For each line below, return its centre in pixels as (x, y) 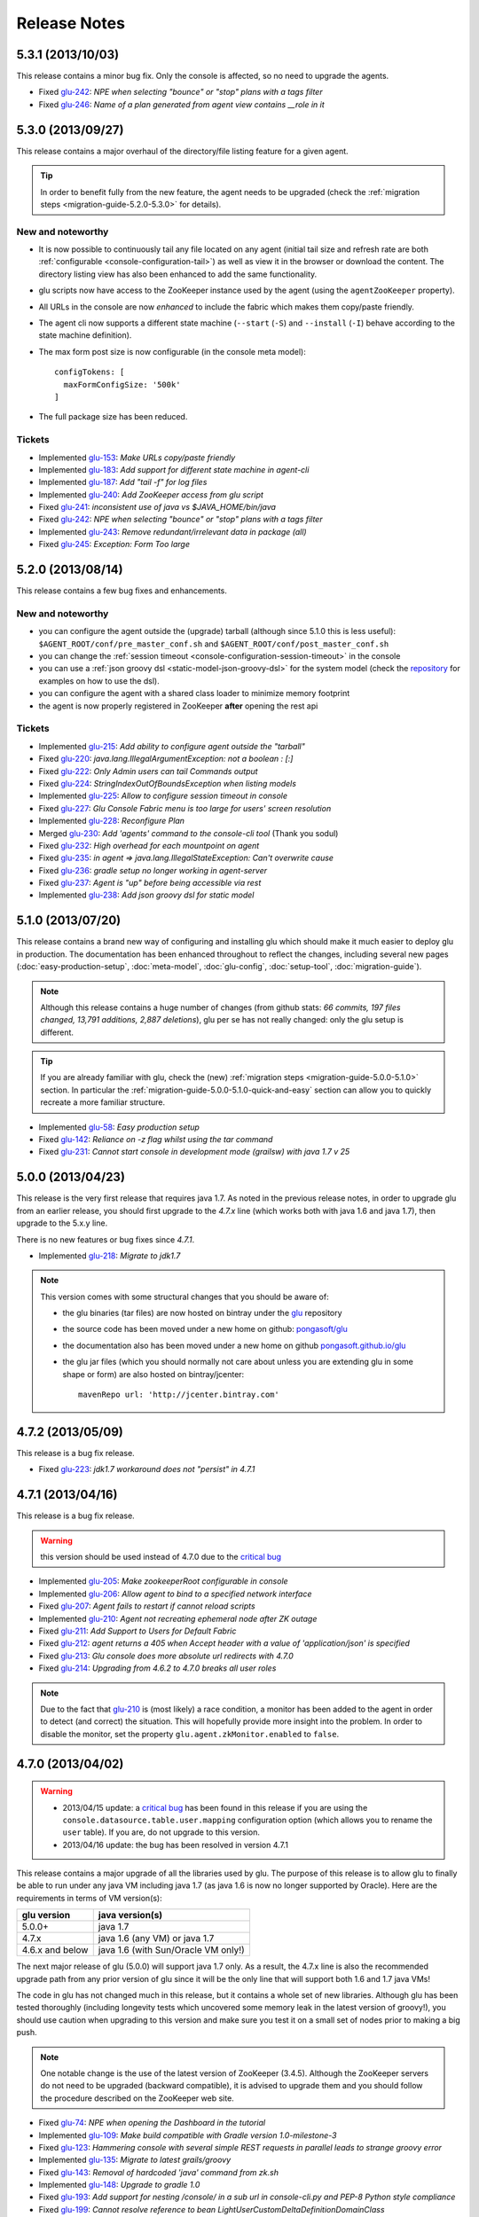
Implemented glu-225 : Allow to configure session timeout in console (163, 796)
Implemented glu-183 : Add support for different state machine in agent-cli (174, 469)
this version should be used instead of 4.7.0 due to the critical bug (161, 1557)
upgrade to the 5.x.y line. (62, 1223)
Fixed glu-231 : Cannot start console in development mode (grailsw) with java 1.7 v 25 (194, 1152)
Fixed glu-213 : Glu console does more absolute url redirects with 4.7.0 (166, 1656)
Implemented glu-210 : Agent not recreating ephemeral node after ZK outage (178, 1618)
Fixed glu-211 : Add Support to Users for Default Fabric (137, 1631)
